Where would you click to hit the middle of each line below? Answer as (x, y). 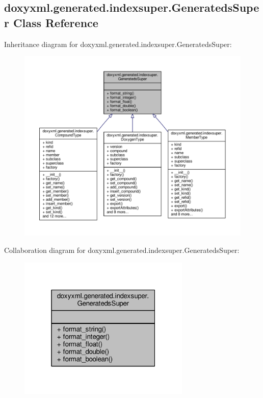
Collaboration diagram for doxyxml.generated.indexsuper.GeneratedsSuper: (122, 250)
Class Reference (56, 22)
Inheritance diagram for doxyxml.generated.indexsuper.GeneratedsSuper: (118, 44)
